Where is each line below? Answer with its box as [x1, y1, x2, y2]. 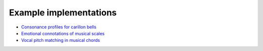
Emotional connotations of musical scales [21, 30, 105, 36]
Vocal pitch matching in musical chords [21, 38, 100, 43]
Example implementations [9, 7, 117, 18]
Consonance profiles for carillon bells [21, 24, 97, 30]
